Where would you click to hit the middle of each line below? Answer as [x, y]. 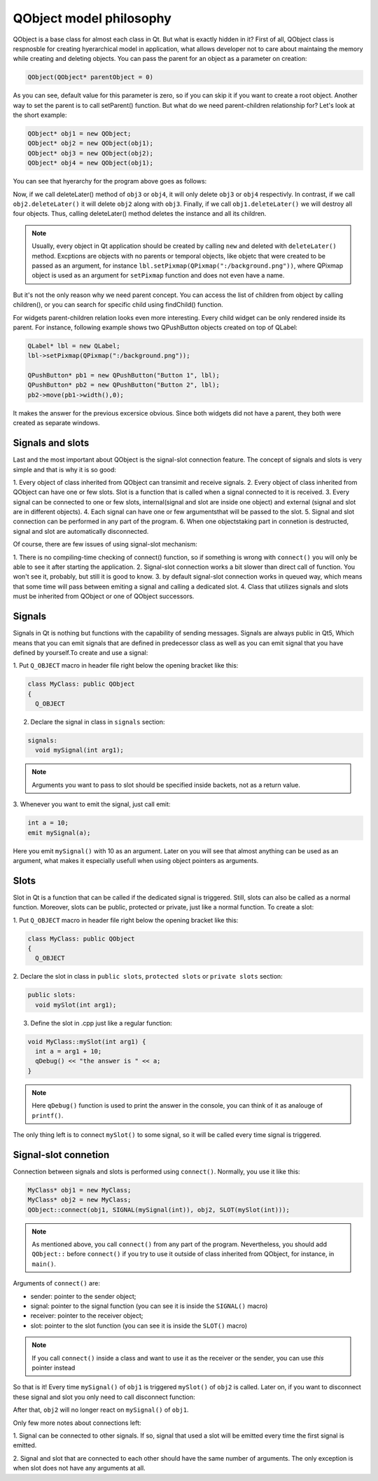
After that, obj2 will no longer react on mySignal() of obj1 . [101, 1410]
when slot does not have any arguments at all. [79, 1468]
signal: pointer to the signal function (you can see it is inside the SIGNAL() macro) [149, 1306]
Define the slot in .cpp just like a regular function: [101, 1023]
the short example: [40, 115]
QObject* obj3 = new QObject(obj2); [91, 153]
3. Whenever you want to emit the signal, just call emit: [92, 804]
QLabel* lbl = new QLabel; [74, 346]
